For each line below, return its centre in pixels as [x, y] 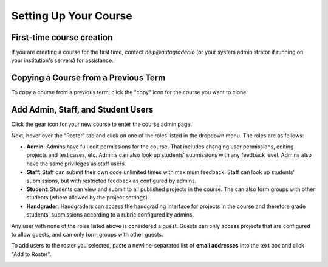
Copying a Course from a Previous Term [88, 78]
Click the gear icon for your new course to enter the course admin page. [102, 124]
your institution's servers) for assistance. [62, 60]
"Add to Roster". [31, 254]
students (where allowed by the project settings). [88, 198]
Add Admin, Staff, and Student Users [82, 110]
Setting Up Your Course [72, 16]
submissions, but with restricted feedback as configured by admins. [111, 181]
